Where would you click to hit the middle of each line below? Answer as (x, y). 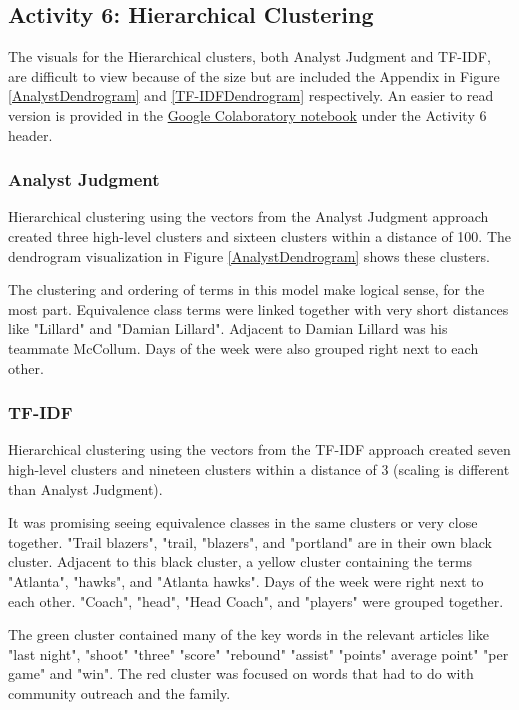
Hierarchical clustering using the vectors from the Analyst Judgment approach (248, 216)
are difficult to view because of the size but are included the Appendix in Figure (254, 75)
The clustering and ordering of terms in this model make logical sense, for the (246, 289)
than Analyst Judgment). (85, 488)
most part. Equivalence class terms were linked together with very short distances (258, 308)
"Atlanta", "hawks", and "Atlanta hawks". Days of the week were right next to (246, 580)
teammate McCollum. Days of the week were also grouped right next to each (243, 347)
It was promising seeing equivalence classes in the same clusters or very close (243, 522)
